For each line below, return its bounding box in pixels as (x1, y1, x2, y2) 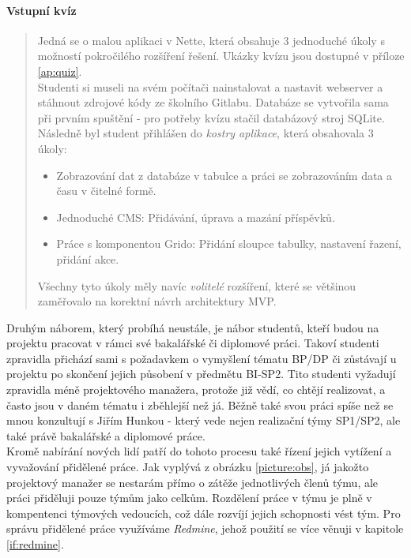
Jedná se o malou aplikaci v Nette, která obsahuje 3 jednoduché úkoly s (37, 32, 385, 48)
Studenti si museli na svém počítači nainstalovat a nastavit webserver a (37, 78, 383, 95)
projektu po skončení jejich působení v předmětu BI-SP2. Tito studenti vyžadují (6, 365, 396, 382)
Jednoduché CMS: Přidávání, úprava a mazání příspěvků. (56, 208, 335, 225)
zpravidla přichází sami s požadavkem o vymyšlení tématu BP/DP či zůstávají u (6, 350, 397, 366)
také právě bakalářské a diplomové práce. (6, 427, 205, 444)
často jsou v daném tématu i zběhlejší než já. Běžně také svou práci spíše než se (6, 396, 394, 413)
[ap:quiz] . (37, 62, 82, 79)
